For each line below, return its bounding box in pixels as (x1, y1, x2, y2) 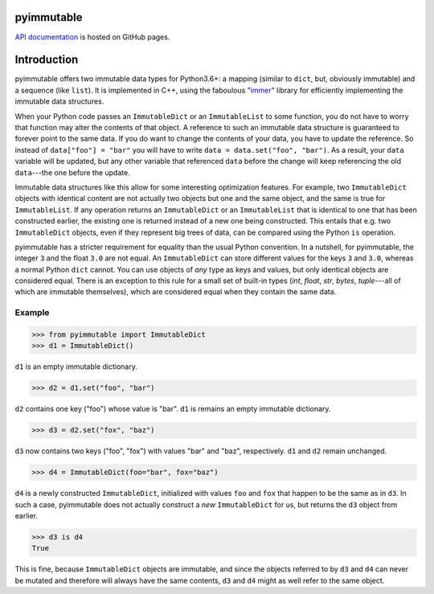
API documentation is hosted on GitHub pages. (14, 32, 170, 42)
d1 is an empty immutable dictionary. (14, 362, 138, 371)
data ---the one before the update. (14, 167, 130, 177)
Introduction (14, 53, 79, 67)
